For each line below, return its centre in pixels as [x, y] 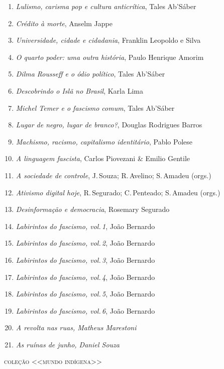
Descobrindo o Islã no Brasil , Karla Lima [79, 90]
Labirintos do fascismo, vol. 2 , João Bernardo [85, 243]
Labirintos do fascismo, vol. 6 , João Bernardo [85, 310]
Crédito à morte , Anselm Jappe [64, 23]
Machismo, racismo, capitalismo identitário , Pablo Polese [104, 141]
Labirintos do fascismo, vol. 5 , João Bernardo [85, 294]
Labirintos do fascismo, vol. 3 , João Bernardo [85, 260]
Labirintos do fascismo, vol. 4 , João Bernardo [85, 277]
